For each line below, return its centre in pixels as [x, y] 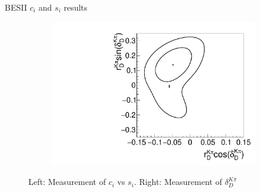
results [75, 7]
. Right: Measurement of [178, 182]
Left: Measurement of [67, 182]
